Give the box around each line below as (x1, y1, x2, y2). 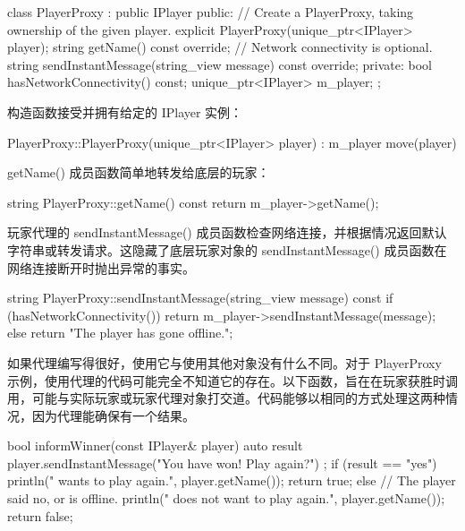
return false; (7, 506, 73, 525)
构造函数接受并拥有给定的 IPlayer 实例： (7, 102, 243, 121)
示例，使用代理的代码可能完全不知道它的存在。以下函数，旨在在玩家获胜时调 (7, 371, 458, 390)
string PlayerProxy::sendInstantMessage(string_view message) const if (7, 288, 393, 307)
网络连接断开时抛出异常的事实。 (7, 258, 195, 277)
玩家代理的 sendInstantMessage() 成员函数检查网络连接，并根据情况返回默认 (7, 223, 447, 242)
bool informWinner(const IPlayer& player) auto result (7, 436, 303, 455)
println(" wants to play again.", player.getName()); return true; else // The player (7, 471, 456, 490)
